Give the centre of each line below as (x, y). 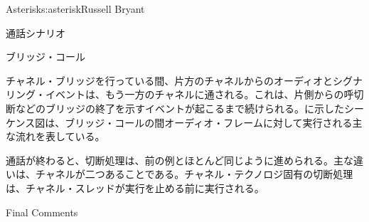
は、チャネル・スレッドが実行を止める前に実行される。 (135, 187)
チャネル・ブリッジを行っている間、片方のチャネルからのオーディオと (170, 80)
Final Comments (42, 212)
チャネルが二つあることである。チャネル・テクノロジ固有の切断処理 (194, 174)
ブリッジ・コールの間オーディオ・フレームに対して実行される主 (214, 122)
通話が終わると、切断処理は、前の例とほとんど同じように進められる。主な (180, 160)
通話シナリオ (36, 32)
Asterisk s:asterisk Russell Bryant (75, 9)
